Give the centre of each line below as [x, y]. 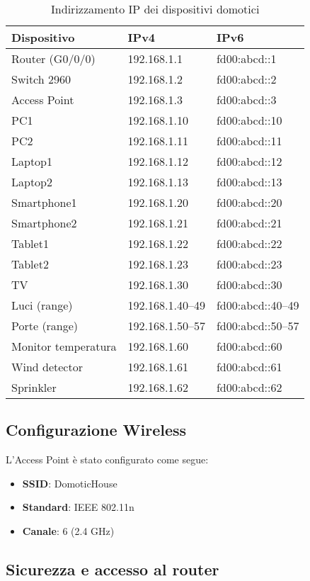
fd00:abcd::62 [249, 387]
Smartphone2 [44, 223]
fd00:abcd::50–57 [258, 326]
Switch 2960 [41, 79]
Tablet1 [30, 243]
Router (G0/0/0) [53, 58]
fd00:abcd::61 [249, 367]
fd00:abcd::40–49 [258, 305]
